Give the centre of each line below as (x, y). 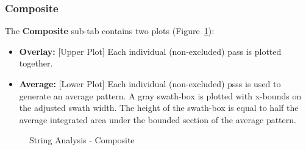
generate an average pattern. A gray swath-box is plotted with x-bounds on (160, 95)
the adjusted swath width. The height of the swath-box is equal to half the (159, 108)
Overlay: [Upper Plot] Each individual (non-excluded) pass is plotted (150, 51)
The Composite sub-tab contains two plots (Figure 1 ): (110, 31)
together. (36, 63)
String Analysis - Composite (82, 140)
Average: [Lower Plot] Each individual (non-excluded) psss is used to (150, 84)
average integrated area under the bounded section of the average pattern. (158, 119)
